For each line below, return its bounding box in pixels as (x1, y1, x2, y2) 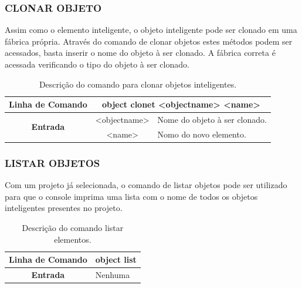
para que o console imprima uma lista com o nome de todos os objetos (5, 190, 258, 202)
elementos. (54, 233, 91, 245)
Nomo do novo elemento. (157, 128, 246, 140)
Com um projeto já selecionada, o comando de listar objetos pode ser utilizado (5, 179, 287, 191)
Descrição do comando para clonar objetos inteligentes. (39, 78, 237, 90)
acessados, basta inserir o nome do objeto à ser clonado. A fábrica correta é (5, 46, 276, 59)
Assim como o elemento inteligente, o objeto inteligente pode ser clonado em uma (5, 24, 297, 36)
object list (95, 253, 137, 266)
